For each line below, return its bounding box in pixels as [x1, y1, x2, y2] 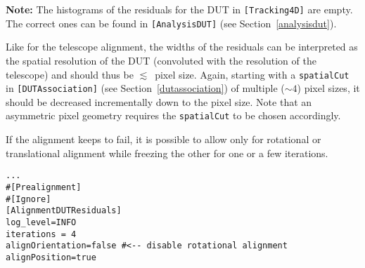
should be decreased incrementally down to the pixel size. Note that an [6, 94, 312, 109]
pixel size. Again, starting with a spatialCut [155, 67, 350, 81]
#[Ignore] [6, 194, 51, 204]
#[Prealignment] [6, 182, 82, 192]
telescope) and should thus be [6, 67, 134, 81]
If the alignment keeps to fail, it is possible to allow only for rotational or [6, 132, 321, 147]
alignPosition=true [6, 252, 96, 262]
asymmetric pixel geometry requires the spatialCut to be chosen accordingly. [6, 108, 341, 123]
